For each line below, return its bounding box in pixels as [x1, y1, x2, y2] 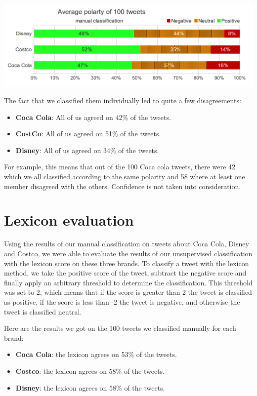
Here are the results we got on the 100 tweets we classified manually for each [4, 323, 236, 333]
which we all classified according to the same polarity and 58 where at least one [4, 171, 245, 182]
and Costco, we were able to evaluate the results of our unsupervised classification [4, 248, 253, 258]
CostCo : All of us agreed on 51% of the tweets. [15, 128, 161, 139]
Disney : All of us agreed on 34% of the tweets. [15, 145, 159, 155]
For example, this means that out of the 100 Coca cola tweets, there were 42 [4, 161, 235, 172]
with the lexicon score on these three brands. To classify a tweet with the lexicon [4, 258, 249, 268]
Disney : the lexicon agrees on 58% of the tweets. [15, 382, 165, 393]
